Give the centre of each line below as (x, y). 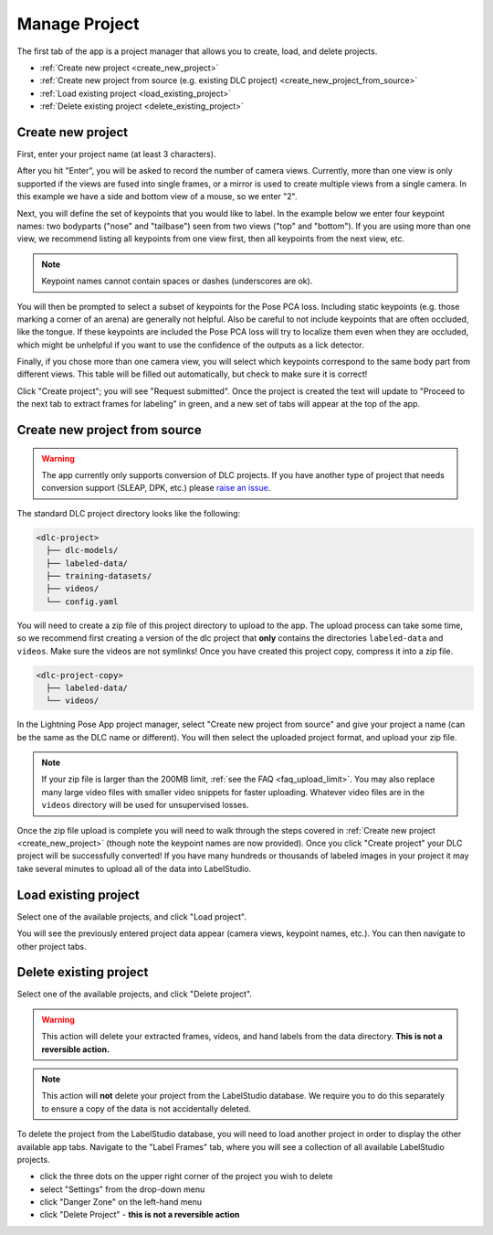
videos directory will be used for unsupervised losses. (145, 805)
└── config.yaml (82, 602)
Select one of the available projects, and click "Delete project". (135, 994)
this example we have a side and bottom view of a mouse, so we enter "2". (157, 197)
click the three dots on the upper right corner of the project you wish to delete (186, 1176)
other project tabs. (52, 946)
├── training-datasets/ (99, 576)
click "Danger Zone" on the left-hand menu (121, 1202)
